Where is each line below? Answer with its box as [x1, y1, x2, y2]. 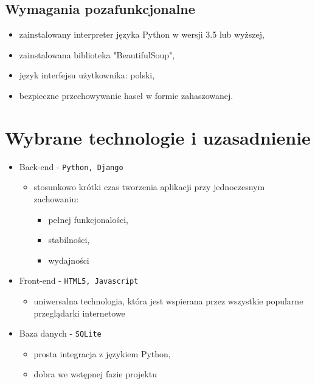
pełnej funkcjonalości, [48, 213, 128, 225]
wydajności [48, 253, 89, 266]
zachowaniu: [33, 192, 79, 205]
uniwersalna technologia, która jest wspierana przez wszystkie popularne [33, 294, 303, 307]
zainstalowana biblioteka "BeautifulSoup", [19, 48, 175, 61]
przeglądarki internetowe [33, 306, 125, 319]
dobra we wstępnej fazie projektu [33, 368, 157, 380]
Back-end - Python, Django [19, 160, 123, 173]
